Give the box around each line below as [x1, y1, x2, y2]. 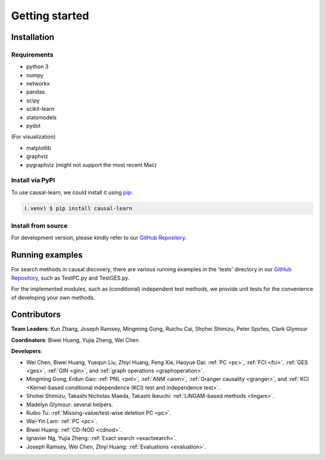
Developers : [11, 347, 42, 355]
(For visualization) [11, 133, 56, 140]
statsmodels [26, 113, 57, 121]
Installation [11, 32, 54, 42]
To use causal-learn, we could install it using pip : [11, 189, 133, 196]
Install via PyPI [11, 176, 56, 184]
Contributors [11, 309, 61, 320]
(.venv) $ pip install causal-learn [24, 205, 133, 212]
